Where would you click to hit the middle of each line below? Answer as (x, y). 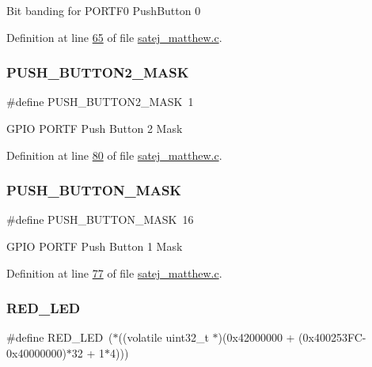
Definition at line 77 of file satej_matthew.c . (114, 272)
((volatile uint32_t (163, 337)
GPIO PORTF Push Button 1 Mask (95, 246)
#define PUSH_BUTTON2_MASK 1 (100, 102)
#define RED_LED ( (60, 337)
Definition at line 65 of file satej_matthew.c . (114, 37)
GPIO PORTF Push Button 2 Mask (95, 128)
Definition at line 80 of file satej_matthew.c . (114, 155)
